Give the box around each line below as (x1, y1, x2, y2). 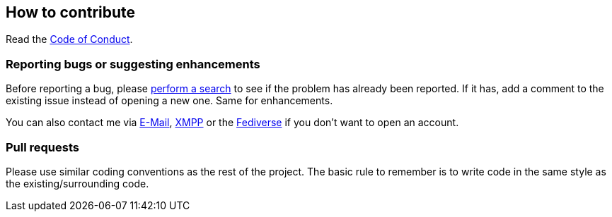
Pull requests (6, 139, 79, 154)
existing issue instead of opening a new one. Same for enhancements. (6, 94, 333, 107)
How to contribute (6, 4, 136, 21)
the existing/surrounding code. (6, 177, 149, 190)
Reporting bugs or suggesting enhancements (6, 56, 260, 71)
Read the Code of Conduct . (6, 33, 133, 46)
